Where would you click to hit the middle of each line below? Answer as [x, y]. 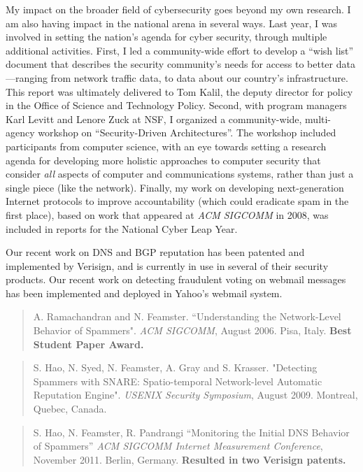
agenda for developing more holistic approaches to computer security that [163, 160]
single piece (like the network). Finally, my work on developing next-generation [175, 187]
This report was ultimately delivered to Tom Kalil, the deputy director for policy [179, 91]
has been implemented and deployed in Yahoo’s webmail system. [144, 293]
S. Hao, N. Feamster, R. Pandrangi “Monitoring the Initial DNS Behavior [191, 432]
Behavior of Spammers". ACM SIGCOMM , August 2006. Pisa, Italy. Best [192, 330]
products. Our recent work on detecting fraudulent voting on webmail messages [176, 279]
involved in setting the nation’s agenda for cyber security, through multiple [166, 37]
